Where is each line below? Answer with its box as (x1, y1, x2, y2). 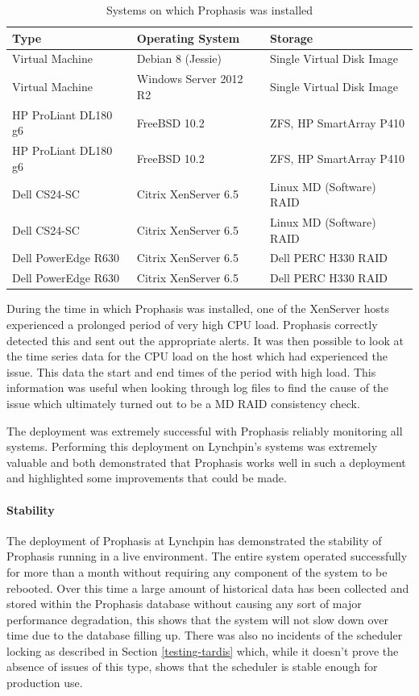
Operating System (136, 29, 240, 46)
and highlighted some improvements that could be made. (6, 469, 287, 486)
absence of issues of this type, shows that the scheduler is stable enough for (6, 658, 378, 675)
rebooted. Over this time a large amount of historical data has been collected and (6, 579, 409, 596)
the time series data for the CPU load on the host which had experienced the (6, 348, 388, 365)
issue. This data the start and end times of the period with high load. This (6, 363, 376, 380)
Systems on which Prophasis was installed (106, 2, 313, 18)
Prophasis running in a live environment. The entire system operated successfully (6, 548, 408, 565)
